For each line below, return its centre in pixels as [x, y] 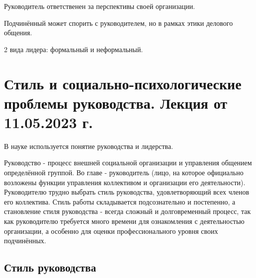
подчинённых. [25, 241]
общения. [18, 33]
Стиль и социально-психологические [123, 83]
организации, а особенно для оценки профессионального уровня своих [111, 231]
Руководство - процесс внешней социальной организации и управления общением [128, 163]
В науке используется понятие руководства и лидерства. [89, 146]
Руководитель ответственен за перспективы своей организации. [100, 6]
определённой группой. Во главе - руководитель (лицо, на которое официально [124, 173]
